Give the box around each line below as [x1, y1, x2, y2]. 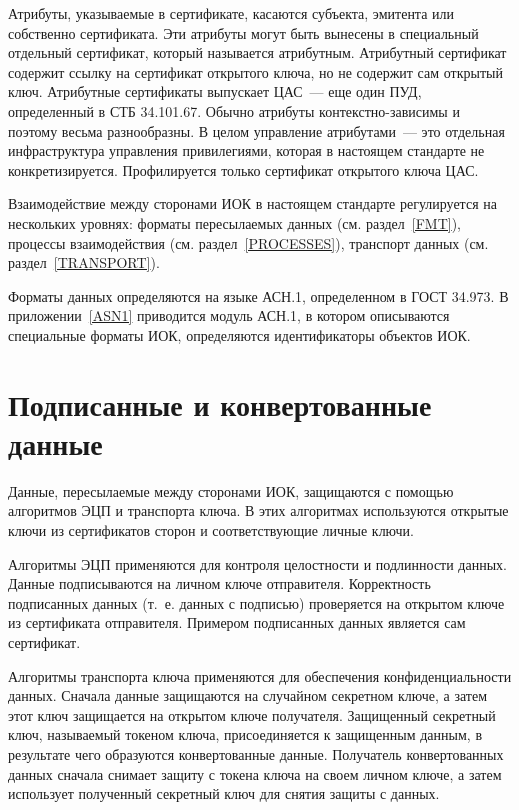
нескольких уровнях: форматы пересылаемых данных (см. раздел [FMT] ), [8, 212, 461, 233]
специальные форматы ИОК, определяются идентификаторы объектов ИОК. [8, 324, 471, 345]
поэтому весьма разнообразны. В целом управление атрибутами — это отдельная [8, 120, 505, 141]
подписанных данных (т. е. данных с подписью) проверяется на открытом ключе [8, 592, 505, 613]
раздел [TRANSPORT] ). [8, 252, 160, 273]
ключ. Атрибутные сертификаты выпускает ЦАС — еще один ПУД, [8, 81, 422, 102]
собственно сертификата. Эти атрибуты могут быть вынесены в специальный [8, 22, 479, 43]
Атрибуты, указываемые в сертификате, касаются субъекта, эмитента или [8, 3, 455, 23]
